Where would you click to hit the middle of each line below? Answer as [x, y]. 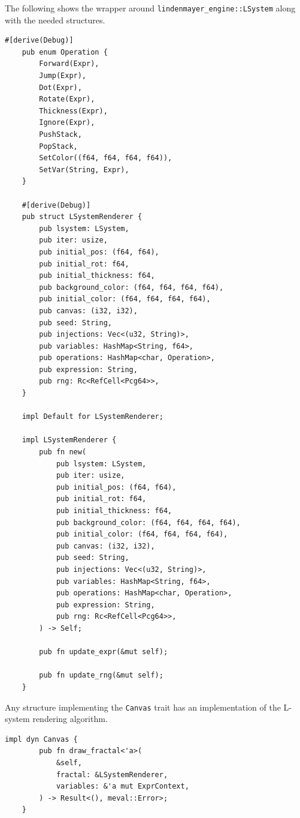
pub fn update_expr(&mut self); [104, 652]
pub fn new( [63, 452]
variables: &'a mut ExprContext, [122, 786]
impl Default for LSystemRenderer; [93, 417]
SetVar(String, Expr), [84, 170]
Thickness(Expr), [73, 111]
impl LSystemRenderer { [69, 440]
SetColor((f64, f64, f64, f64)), [106, 158]
